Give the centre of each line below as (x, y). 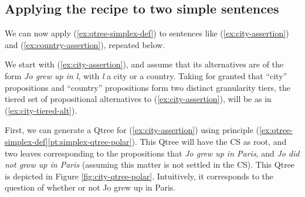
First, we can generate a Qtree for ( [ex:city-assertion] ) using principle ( (132, 130)
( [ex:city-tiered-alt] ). (41, 110)
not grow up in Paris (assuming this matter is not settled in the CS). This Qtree (150, 164)
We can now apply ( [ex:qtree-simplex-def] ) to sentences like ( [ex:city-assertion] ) (147, 33)
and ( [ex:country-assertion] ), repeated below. (85, 44)
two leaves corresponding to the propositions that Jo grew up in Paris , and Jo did (152, 153)
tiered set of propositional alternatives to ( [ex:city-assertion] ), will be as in (138, 99)
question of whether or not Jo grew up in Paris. (90, 187)
